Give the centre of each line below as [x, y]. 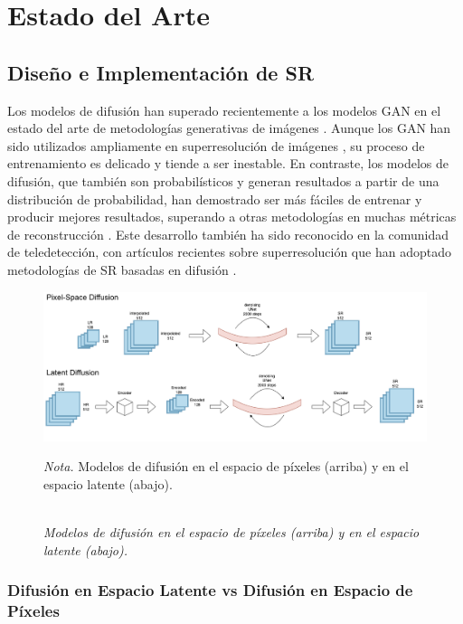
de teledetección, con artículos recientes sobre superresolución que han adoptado [229, 252]
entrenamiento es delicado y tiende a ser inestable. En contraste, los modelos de [228, 163]
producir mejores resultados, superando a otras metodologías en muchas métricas [232, 217]
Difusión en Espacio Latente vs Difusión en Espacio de [210, 590]
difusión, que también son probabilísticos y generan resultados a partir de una [223, 180]
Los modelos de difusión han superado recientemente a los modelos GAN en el [224, 110]
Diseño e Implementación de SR [161, 72]
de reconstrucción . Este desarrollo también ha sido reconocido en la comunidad [228, 234]
